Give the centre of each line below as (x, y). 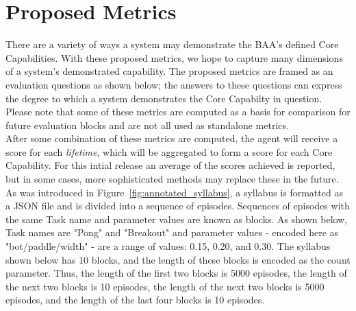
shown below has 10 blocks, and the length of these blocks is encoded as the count (178, 259)
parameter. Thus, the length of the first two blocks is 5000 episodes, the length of (176, 273)
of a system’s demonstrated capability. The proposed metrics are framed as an (169, 71)
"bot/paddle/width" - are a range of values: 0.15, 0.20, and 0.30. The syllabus (168, 246)
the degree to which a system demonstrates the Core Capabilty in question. (164, 98)
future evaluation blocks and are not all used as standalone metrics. (147, 125)
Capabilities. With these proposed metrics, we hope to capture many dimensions (174, 57)
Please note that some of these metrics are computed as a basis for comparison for (178, 112)
